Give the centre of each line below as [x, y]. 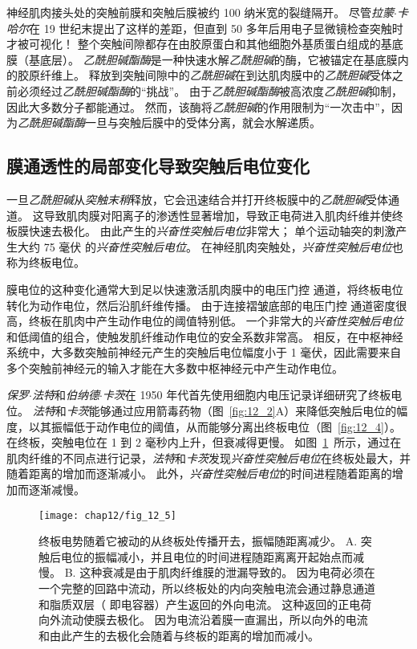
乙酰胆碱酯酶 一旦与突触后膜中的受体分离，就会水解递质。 [169, 122]
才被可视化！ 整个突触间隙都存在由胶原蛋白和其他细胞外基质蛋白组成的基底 [205, 44]
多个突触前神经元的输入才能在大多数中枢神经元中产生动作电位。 [175, 367]
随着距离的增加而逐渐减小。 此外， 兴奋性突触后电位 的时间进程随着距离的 [199, 473]
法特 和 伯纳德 [65, 395]
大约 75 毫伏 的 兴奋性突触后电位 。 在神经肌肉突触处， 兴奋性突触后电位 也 [210, 246]
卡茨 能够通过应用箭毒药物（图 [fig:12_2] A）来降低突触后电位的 [231, 411]
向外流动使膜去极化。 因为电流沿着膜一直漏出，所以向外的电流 [203, 620]
